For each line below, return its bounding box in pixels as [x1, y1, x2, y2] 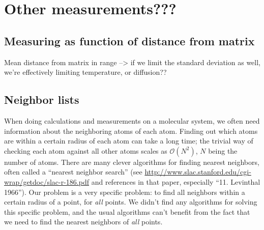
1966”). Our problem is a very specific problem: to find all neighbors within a [4, 186, 245, 197]
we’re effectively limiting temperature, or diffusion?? [4, 67, 167, 77]
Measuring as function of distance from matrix [4, 33, 255, 48]
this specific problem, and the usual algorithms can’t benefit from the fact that [4, 206, 250, 217]
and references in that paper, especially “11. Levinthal [91, 176, 260, 187]
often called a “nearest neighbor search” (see [4, 166, 142, 177]
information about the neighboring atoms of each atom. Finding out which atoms [4, 125, 258, 136]
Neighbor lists [4, 92, 79, 107]
